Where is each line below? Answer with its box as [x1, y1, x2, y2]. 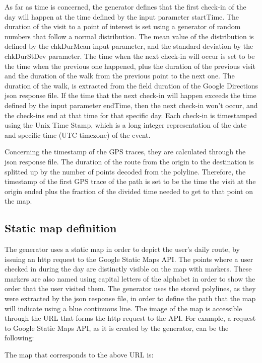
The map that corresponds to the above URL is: [5, 349, 154, 360]
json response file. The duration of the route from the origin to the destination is [5, 156, 254, 166]
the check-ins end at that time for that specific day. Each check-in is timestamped [5, 110, 257, 120]
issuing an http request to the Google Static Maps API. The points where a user [5, 253, 253, 264]
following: [5, 332, 34, 343]
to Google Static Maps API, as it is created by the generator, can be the [5, 322, 229, 333]
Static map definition [5, 220, 117, 236]
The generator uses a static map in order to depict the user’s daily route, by [5, 244, 240, 254]
